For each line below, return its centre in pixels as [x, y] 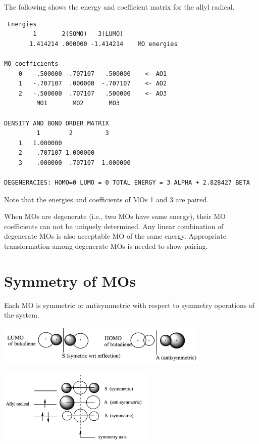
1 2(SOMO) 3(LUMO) [78, 34]
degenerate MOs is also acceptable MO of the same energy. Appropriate [115, 236]
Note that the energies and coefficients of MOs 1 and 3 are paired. [107, 199]
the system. [22, 315]
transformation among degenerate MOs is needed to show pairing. [106, 246]
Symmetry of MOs [70, 280]
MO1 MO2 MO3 [78, 103]
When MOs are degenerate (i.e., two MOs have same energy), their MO [115, 216]
